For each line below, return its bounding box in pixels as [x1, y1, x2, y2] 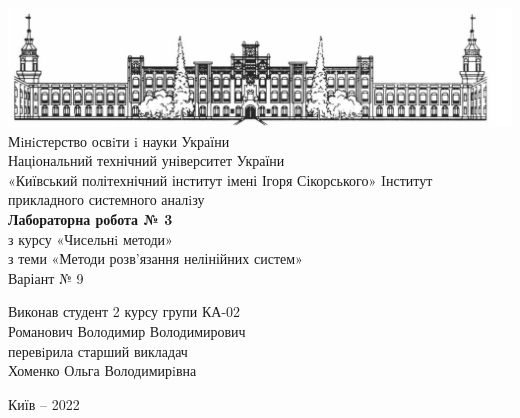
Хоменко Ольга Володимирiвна [8, 360, 197, 381]
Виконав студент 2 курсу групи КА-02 [8, 301, 241, 322]
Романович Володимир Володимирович [8, 321, 246, 342]
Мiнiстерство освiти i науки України [8, 130, 230, 151]
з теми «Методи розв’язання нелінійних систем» [8, 248, 303, 269]
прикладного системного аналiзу [8, 189, 205, 210]
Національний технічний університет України [8, 150, 285, 171]
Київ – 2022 [8, 393, 80, 414]
